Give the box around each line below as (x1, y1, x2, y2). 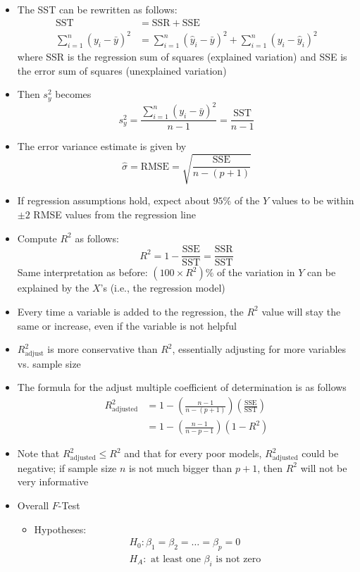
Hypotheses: (34, 521, 87, 536)
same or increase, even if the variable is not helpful (17, 318, 237, 332)
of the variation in (217, 265, 295, 280)
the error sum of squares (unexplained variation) (17, 63, 227, 77)
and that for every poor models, (124, 446, 262, 461)
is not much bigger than (129, 460, 232, 475)
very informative (17, 474, 89, 489)
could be (302, 446, 339, 461)
